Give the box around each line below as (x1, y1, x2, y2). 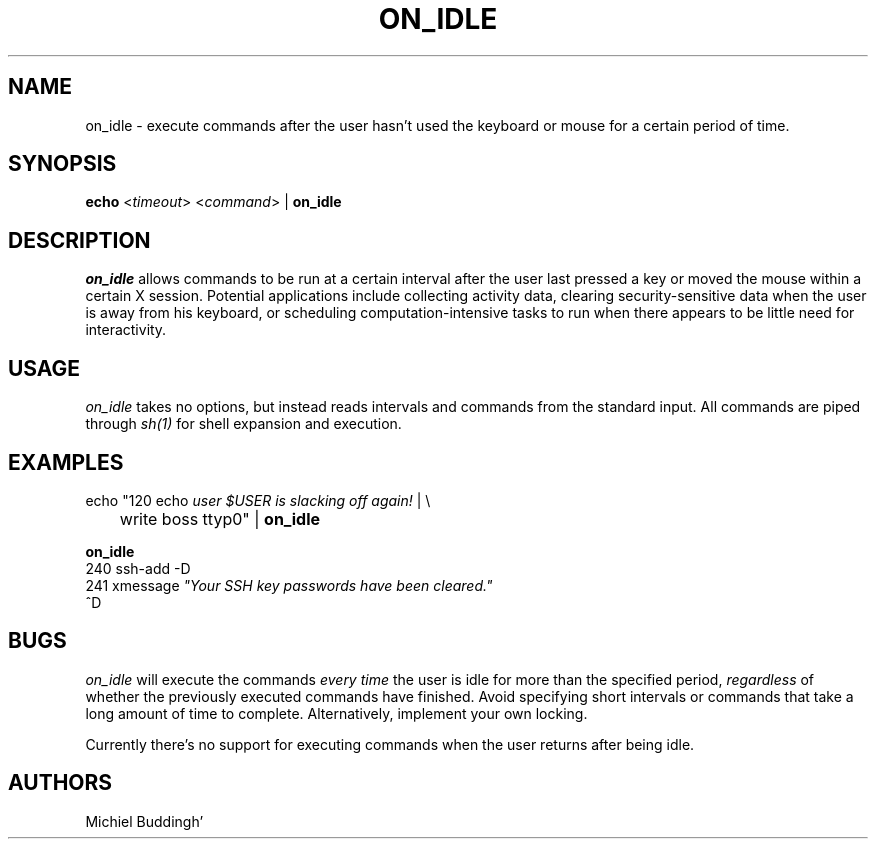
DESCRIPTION (8, 227, 151, 253)
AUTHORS (8, 770, 113, 796)
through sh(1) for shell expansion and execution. (85, 415, 402, 433)
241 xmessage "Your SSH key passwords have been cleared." (85, 576, 493, 594)
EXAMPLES (8, 449, 124, 475)
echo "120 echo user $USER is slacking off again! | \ (85, 491, 431, 509)
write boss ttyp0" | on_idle (119, 508, 320, 529)
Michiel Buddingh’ (85, 812, 204, 830)
